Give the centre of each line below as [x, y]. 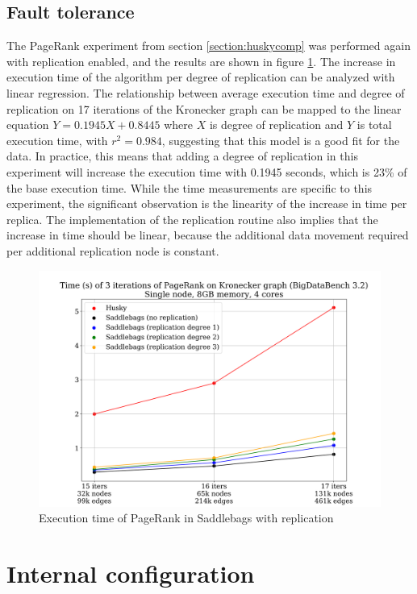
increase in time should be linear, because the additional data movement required [208, 235]
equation [28, 125]
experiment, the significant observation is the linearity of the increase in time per [207, 204]
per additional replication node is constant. [113, 250]
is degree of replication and [276, 125]
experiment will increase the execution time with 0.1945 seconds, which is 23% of [207, 171]
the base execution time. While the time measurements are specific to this [190, 187]
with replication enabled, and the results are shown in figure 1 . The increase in [201, 61]
